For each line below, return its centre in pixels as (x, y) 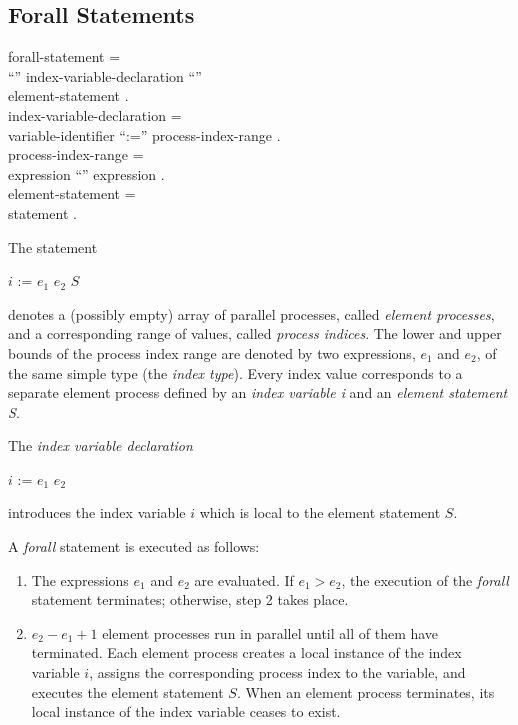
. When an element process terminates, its (365, 691)
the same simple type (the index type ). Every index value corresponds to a (235, 372)
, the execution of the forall (425, 579)
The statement (53, 246)
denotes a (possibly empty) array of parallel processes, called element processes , (251, 313)
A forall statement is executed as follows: (134, 546)
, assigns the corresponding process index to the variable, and (277, 672)
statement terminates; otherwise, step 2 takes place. (190, 599)
